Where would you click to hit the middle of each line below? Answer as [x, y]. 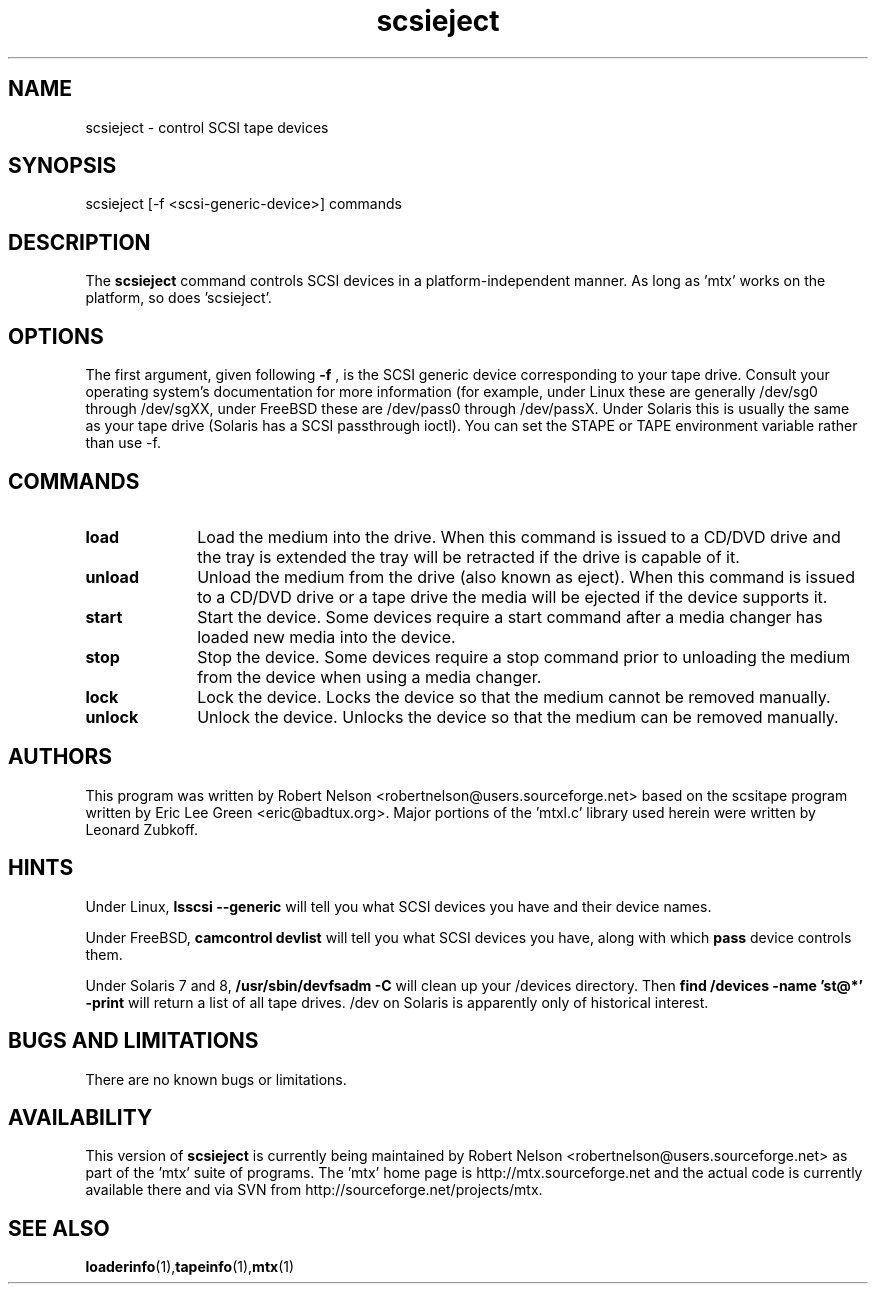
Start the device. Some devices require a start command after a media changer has [510, 616]
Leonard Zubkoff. [142, 829]
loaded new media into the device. [326, 636]
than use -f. [123, 443]
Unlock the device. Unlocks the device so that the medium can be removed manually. [518, 716]
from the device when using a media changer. [369, 676]
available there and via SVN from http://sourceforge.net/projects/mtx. [314, 1190]
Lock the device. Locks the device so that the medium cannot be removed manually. [514, 696]
